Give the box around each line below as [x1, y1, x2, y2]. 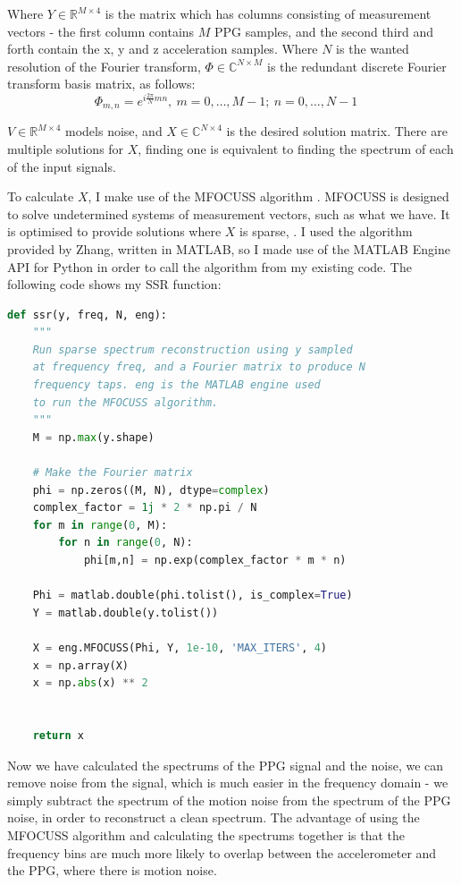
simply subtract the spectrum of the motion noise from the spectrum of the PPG [7, 790, 451, 809]
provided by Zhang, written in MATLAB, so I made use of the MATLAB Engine [7, 239, 450, 258]
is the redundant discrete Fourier [267, 56, 447, 75]
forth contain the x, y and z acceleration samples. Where [7, 39, 318, 58]
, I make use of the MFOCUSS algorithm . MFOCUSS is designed [88, 187, 449, 206]
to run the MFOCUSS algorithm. [32, 396, 219, 409]
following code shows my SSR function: [7, 275, 222, 294]
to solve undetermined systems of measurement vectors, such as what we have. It [7, 204, 450, 223]
